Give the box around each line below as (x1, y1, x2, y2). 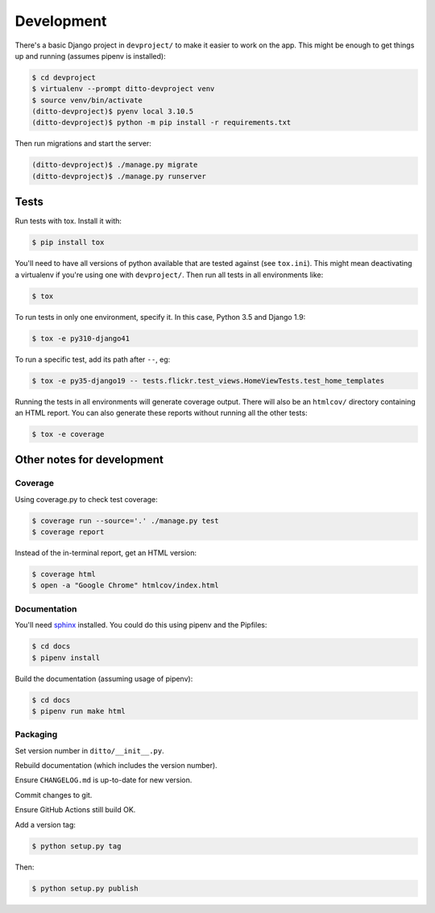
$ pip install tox (31, 238, 105, 247)
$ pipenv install (31, 653, 101, 662)
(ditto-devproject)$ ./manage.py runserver (31, 172, 207, 181)
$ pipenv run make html (31, 706, 126, 716)
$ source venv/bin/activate (31, 95, 143, 105)
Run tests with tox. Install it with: (14, 216, 122, 226)
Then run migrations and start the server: (14, 139, 152, 148)
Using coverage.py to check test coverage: (14, 494, 159, 504)
